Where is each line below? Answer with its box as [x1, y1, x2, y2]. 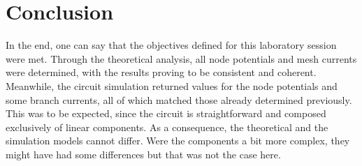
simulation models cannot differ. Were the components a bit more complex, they [6, 133, 350, 148]
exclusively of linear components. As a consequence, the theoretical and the [6, 119, 328, 134]
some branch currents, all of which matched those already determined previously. [6, 92, 352, 107]
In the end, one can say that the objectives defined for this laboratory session [6, 38, 337, 52]
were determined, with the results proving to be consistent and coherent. [6, 65, 317, 80]
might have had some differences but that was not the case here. [6, 146, 281, 161]
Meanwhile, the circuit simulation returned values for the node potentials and [6, 78, 338, 93]
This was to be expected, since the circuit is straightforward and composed [6, 106, 326, 121]
